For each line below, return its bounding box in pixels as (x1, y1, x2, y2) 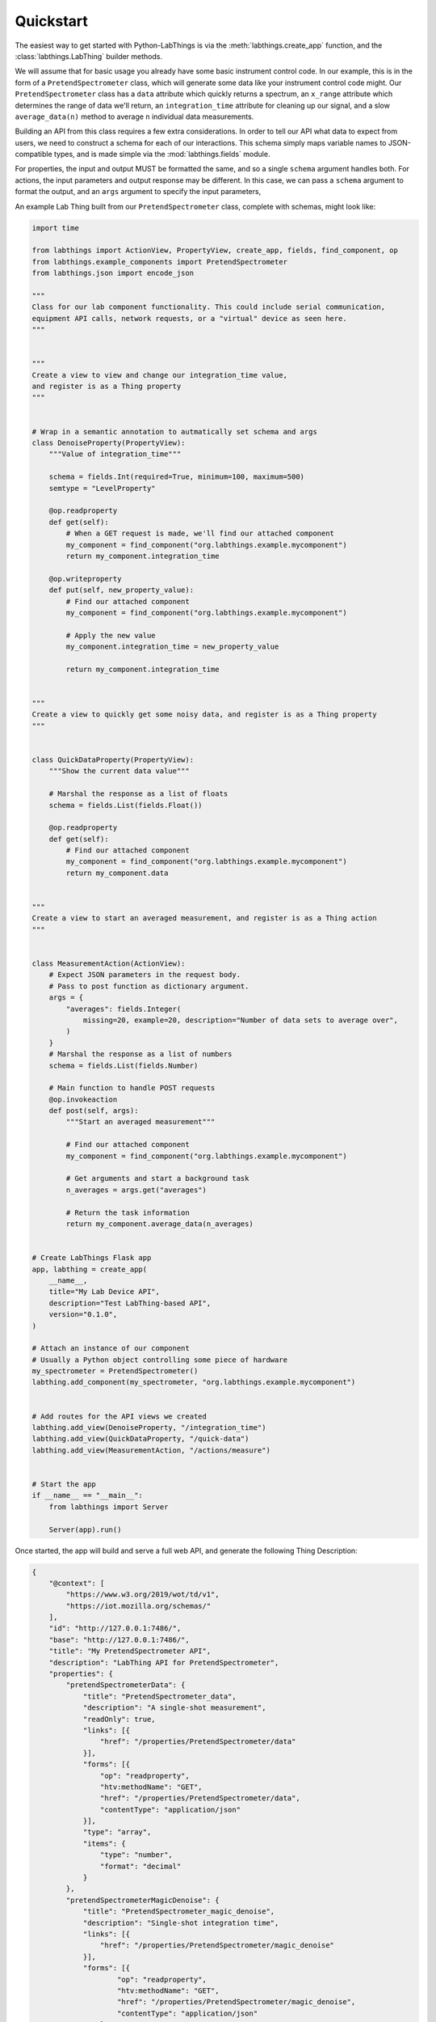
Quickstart (15, 12, 89, 30)
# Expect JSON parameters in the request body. (48, 971, 241, 979)
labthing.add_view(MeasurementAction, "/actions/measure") (31, 1445, 270, 1455)
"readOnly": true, (82, 1715, 157, 1724)
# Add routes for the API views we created (31, 1411, 208, 1421)
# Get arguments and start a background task (65, 1174, 249, 1183)
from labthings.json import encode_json (31, 269, 194, 278)
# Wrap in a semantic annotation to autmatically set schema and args (31, 427, 318, 436)
